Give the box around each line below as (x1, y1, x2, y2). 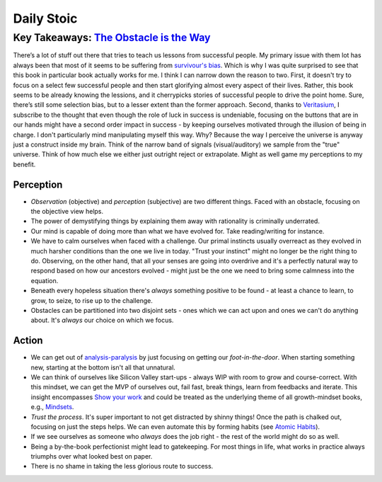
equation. (30, 276, 59, 285)
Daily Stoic (13, 11, 78, 26)
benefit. (13, 160, 36, 168)
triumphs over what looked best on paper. (30, 452, 153, 461)
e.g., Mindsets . (30, 403, 74, 411)
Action (13, 335, 43, 347)
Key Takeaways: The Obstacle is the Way (13, 31, 212, 44)
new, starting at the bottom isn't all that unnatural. (30, 363, 176, 372)
